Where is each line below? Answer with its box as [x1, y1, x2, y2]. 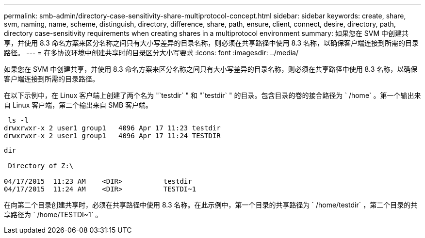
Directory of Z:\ [8, 162, 74, 170]
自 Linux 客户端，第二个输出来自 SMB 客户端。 [4, 101, 153, 109]
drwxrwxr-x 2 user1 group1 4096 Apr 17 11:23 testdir [4, 124, 221, 132]
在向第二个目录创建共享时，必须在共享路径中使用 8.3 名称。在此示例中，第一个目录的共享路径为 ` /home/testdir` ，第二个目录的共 [4, 201, 418, 209]
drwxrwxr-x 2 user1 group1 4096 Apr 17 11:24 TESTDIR [4, 132, 221, 140]
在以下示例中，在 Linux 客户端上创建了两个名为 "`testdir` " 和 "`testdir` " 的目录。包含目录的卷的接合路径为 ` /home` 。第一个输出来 [4, 91, 421, 99]
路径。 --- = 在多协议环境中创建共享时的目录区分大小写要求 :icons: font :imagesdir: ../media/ [4, 48, 299, 57]
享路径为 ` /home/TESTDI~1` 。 [4, 210, 102, 219]
